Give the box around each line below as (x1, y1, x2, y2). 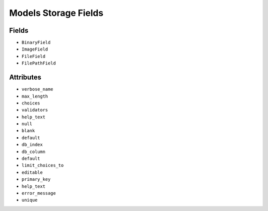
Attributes (9, 73, 42, 82)
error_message (21, 191, 56, 196)
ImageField (21, 47, 48, 52)
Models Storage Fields (9, 7, 104, 18)
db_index (21, 142, 43, 148)
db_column (21, 149, 46, 155)
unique (21, 197, 38, 203)
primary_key (21, 176, 51, 182)
